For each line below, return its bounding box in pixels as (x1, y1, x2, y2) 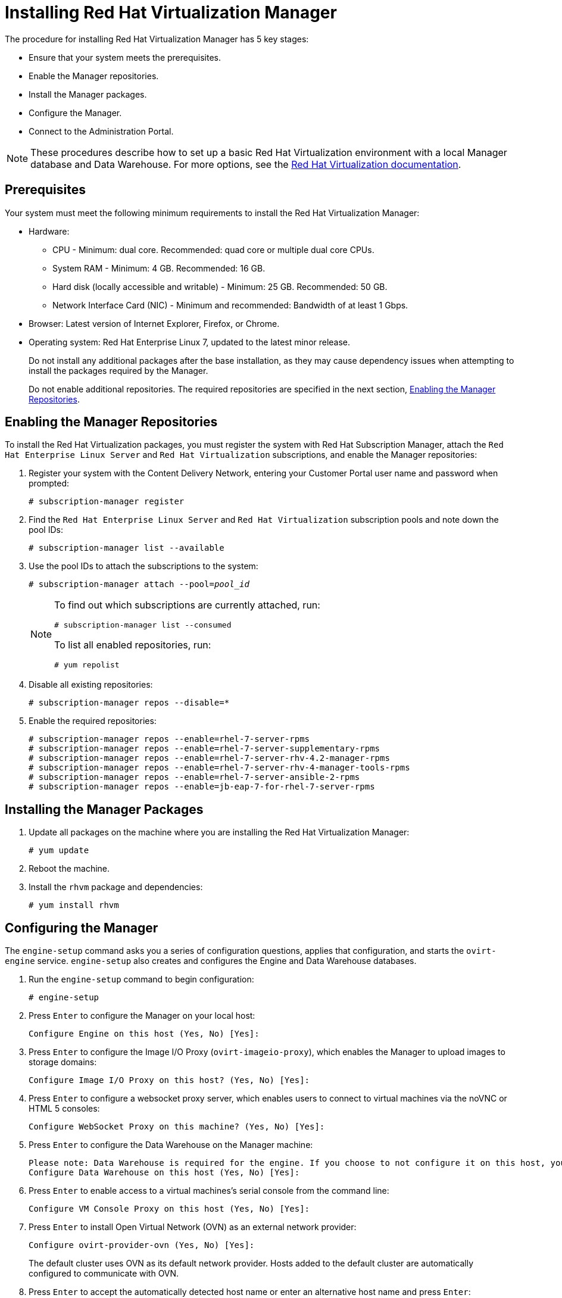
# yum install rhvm (29, 900, 119, 910)
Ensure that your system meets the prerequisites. (29, 52, 221, 63)
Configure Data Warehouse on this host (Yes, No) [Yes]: (29, 1168, 300, 1178)
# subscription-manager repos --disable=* (29, 698, 230, 708)
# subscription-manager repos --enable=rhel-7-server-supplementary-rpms (29, 744, 380, 754)
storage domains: (29, 1057, 97, 1068)
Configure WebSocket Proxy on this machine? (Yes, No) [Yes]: (29, 1122, 325, 1132)
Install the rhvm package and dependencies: (29, 882, 203, 893)
